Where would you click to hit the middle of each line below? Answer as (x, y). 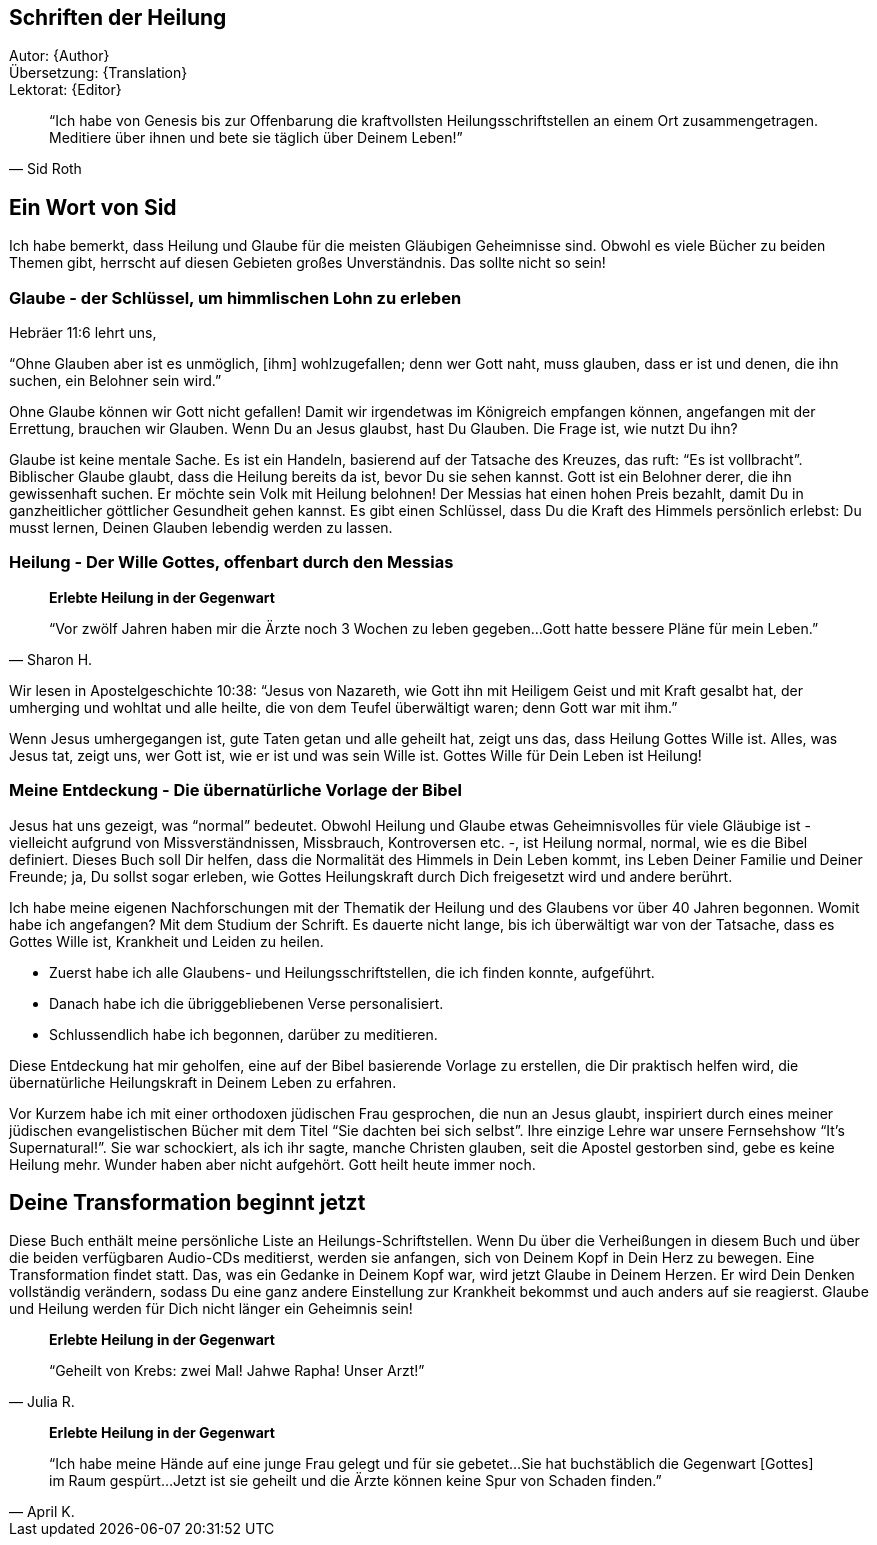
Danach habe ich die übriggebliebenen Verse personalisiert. (246, 1003)
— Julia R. (42, 1402)
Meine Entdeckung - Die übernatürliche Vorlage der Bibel (235, 790)
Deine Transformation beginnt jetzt (187, 1202)
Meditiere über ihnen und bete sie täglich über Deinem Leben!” (256, 138)
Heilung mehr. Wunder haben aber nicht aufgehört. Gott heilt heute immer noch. (272, 1164)
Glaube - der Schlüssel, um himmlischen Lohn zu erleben (235, 297)
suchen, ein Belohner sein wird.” (115, 381)
